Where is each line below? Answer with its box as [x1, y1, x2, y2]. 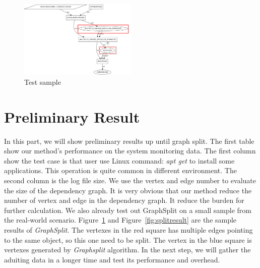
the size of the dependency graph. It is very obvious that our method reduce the [4, 185, 252, 195]
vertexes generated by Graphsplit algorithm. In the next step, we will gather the [4, 244, 251, 255]
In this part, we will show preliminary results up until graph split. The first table [4, 135, 254, 146]
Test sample [24, 76, 61, 87]
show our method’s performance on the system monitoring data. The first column [4, 145, 256, 156]
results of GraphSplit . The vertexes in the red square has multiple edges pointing [4, 225, 253, 235]
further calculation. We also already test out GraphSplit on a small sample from [4, 204, 252, 215]
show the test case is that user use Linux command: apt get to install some [4, 155, 235, 166]
